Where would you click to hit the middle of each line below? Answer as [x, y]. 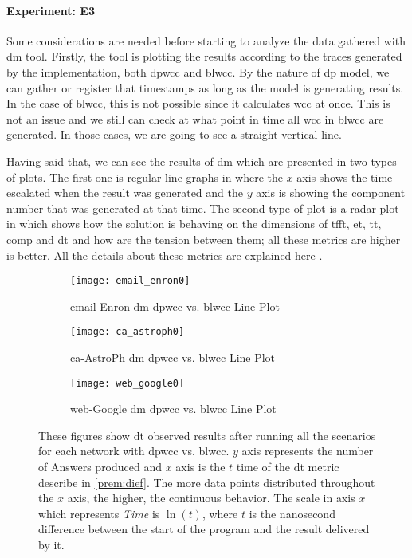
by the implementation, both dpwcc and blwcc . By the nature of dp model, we [198, 71]
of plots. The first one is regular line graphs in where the [145, 177]
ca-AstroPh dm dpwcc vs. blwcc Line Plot [173, 358]
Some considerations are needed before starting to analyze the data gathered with [206, 40]
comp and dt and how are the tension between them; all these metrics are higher [204, 239]
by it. [51, 545]
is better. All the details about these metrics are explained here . [165, 255]
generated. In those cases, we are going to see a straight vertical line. [174, 134]
